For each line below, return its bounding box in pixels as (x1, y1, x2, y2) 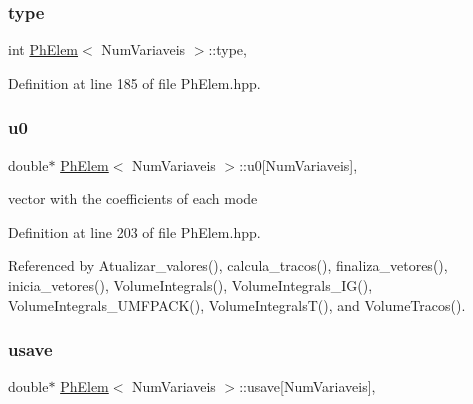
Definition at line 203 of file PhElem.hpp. (8, 221, 261, 242)
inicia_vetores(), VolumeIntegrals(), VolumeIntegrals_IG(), (8, 275, 373, 295)
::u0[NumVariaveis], (239, 154, 358, 175)
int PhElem (8, 39, 79, 60)
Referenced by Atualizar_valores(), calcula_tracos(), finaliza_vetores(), (8, 255, 448, 276)
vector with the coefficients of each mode (8, 188, 258, 209)
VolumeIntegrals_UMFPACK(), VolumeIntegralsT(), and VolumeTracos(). (8, 294, 466, 315)
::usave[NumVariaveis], (239, 376, 376, 397)
